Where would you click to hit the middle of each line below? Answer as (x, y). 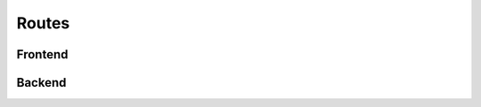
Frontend (42, 54)
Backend (41, 83)
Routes (43, 23)
